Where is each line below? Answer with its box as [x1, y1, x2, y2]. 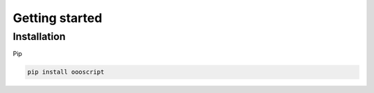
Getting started [12, 10, 103, 25]
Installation [12, 30, 66, 43]
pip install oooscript [27, 68, 105, 76]
